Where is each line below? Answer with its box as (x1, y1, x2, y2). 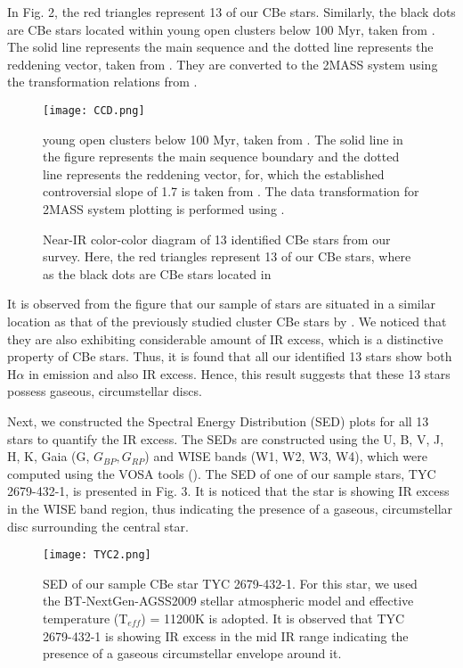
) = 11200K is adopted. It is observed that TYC (141, 608, 405, 627)
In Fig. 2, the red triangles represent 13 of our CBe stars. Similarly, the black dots (7, 3, 456, 21)
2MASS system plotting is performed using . (43, 200, 285, 218)
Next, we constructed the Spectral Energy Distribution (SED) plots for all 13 (7, 411, 429, 430)
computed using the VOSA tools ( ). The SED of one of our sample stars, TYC (7, 464, 436, 482)
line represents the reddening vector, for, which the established (43, 164, 385, 183)
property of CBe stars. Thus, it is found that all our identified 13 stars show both (7, 347, 452, 366)
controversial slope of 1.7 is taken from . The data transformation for (43, 182, 419, 201)
